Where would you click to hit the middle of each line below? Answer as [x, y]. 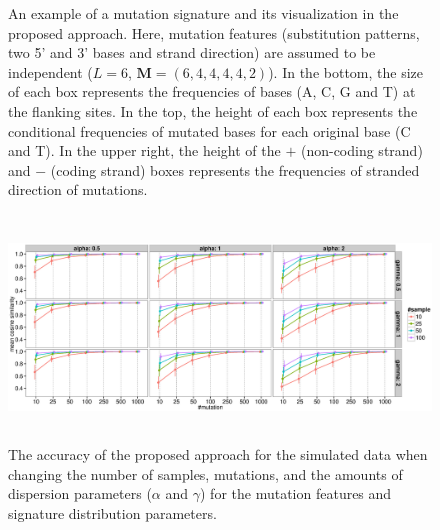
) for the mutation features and [296, 493]
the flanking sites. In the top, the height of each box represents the [213, 110]
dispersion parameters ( [80, 493]
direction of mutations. [78, 189]
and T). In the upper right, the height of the [144, 150]
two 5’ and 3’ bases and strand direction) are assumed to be [192, 52]
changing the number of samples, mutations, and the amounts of [205, 473]
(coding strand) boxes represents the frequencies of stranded [235, 169]
